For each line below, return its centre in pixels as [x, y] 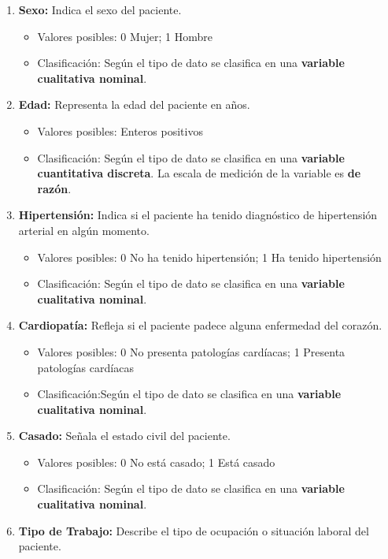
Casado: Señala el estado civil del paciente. [124, 436]
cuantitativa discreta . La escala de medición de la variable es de [199, 173]
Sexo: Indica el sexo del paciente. [100, 9]
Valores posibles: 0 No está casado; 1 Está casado [156, 462]
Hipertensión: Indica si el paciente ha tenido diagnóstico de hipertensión [198, 215]
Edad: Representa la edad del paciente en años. [134, 104]
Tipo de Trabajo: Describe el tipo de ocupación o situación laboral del [194, 530]
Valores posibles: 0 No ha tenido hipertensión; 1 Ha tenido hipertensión [209, 257]
